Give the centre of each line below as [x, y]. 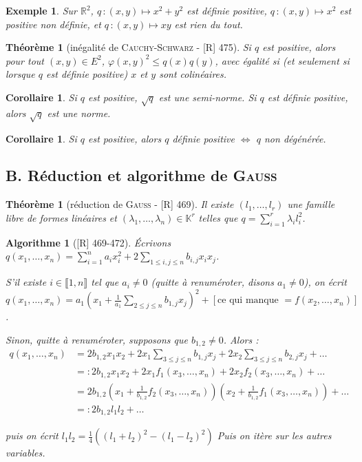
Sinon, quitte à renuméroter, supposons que [97, 339]
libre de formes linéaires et [61, 217]
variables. [25, 453]
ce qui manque [248, 301]
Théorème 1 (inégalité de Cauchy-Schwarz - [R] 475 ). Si [128, 47]
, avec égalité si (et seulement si [282, 60]
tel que [105, 282]
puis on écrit [32, 435]
